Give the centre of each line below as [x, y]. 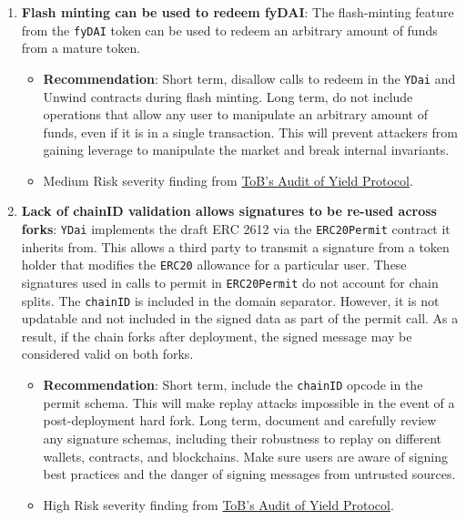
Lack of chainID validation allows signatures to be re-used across [229, 211]
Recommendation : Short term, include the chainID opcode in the [233, 385]
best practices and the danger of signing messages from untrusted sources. [249, 474]
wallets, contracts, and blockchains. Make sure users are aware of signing [246, 456]
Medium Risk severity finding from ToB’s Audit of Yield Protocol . [228, 180]
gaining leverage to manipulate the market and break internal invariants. [246, 150]
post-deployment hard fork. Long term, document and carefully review [240, 420]
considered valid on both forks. [107, 354]
